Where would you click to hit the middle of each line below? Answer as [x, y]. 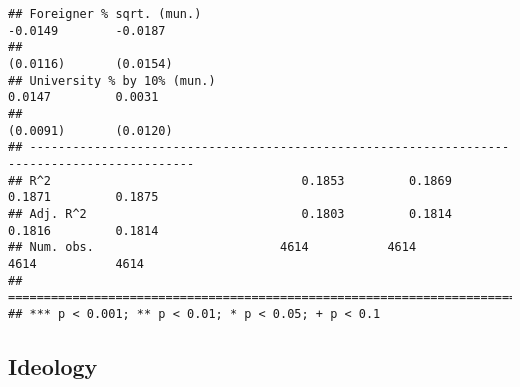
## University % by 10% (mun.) [112, 80]
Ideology [53, 365]
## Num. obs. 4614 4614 [212, 247]
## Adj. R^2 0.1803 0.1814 [230, 213]
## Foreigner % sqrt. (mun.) [105, 14]
